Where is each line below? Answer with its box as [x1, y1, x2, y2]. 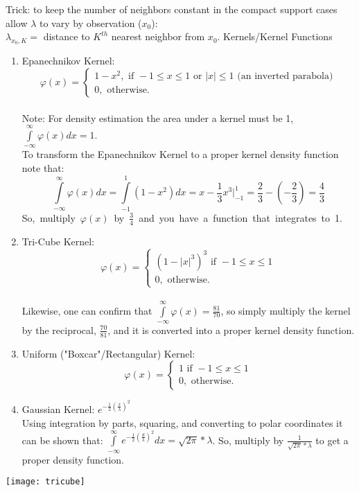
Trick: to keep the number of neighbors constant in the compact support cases [6, 2, 338, 16]
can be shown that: [21, 432, 103, 447]
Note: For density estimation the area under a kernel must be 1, [21, 110, 294, 125]
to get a [315, 432, 349, 447]
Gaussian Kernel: [21, 402, 95, 416]
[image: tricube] [6, 477, 85, 487]
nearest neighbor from [111, 29, 205, 44]
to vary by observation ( [40, 15, 142, 30]
